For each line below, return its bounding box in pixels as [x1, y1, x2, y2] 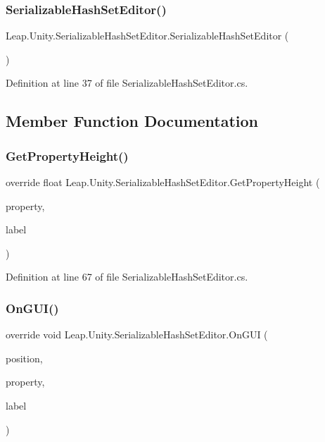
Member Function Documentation [6, 110, 259, 132]
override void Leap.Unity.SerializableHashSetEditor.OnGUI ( [6, 327, 268, 342]
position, [6, 350, 43, 365]
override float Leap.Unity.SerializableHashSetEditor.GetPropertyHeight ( [6, 175, 320, 189]
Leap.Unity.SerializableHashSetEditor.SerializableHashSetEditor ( [6, 28, 289, 43]
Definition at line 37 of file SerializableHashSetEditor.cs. [6, 75, 248, 90]
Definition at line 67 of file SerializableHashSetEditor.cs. [6, 269, 248, 284]
